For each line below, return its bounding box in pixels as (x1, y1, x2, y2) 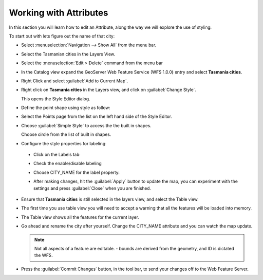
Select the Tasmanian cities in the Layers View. (21, 51, 115, 57)
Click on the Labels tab (33, 151, 80, 158)
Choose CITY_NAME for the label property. (33, 169, 120, 175)
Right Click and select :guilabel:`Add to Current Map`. (21, 78, 129, 84)
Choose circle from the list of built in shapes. (21, 131, 112, 137)
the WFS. (34, 252, 53, 258)
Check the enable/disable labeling (33, 161, 102, 167)
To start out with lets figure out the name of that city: (9, 33, 115, 39)
